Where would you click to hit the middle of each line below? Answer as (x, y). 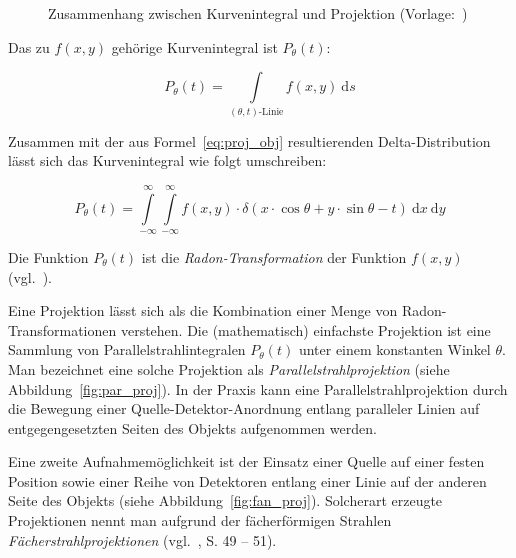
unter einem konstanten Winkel (394, 349)
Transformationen (62, 329)
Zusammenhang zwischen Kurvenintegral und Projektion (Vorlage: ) (258, 13)
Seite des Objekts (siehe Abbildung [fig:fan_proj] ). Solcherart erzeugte (225, 500)
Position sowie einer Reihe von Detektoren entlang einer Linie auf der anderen (247, 480)
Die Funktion (48, 256)
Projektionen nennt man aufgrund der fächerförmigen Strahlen (200, 520)
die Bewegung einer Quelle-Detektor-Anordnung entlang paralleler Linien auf (244, 408)
